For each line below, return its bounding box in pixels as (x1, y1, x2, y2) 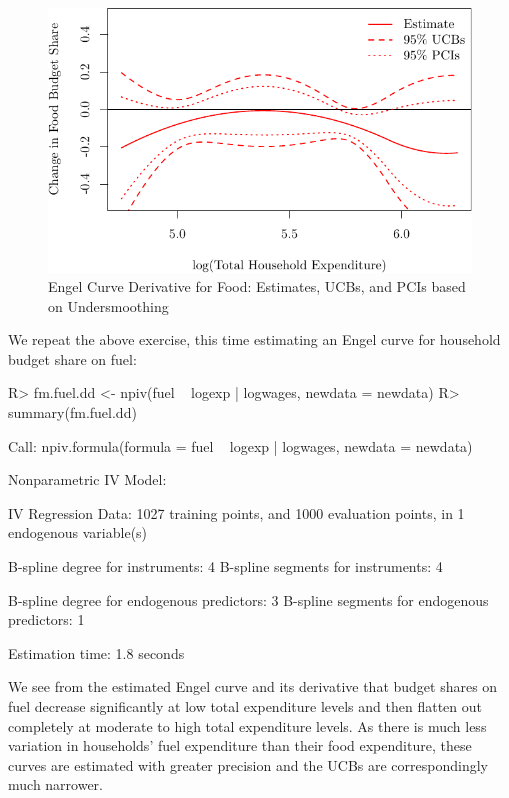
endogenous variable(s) (8, 522, 148, 543)
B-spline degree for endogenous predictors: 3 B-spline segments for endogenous (8, 589, 489, 610)
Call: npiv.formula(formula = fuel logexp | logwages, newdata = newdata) (8, 435, 473, 456)
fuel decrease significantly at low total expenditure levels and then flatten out (8, 696, 482, 717)
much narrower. (8, 774, 104, 795)
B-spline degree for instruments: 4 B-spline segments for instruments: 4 (8, 556, 443, 577)
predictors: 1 (8, 609, 85, 630)
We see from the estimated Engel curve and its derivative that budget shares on (8, 676, 498, 697)
